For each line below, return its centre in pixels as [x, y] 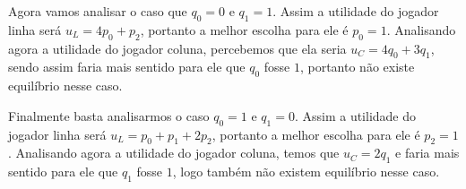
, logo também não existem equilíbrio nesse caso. [306, 172]
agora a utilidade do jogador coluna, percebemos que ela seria [177, 48]
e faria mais [427, 153]
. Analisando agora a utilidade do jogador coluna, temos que [174, 153]
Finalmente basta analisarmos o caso [109, 115]
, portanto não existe [357, 67]
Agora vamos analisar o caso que [98, 11]
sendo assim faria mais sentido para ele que [127, 67]
